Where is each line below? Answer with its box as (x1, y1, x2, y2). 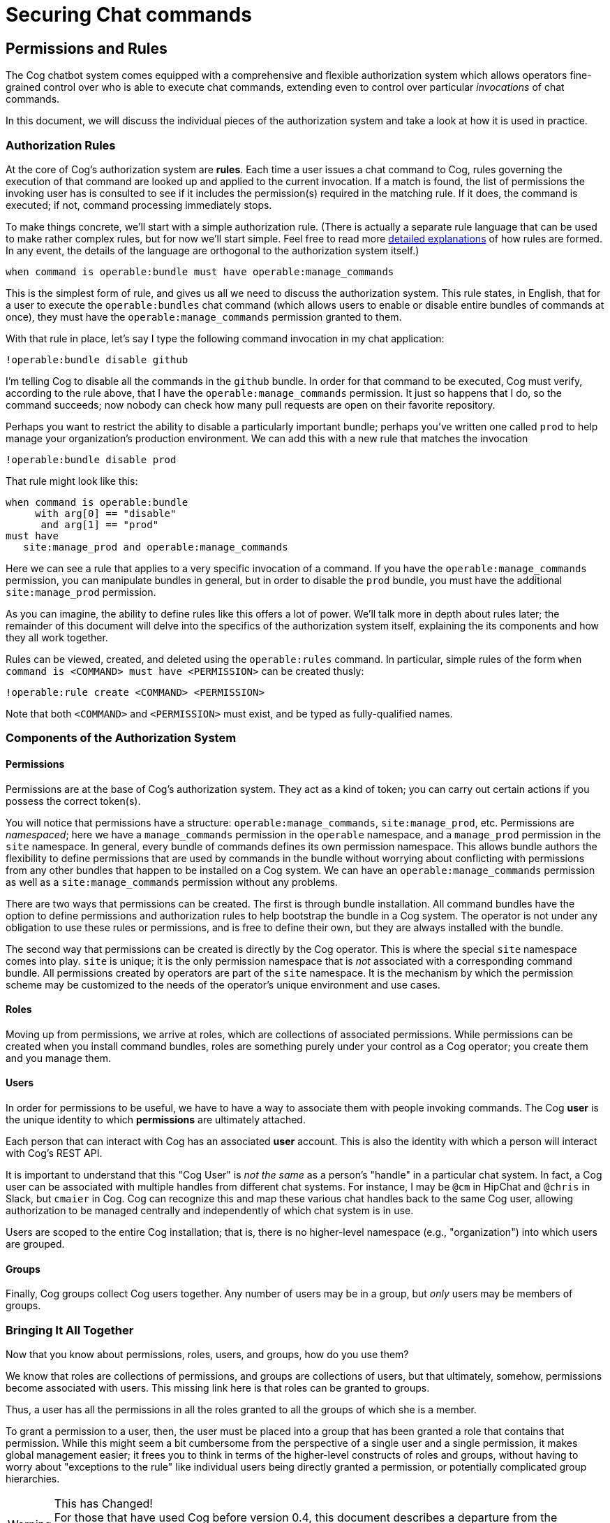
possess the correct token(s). (6, 794, 141, 807)
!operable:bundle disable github (6, 354, 188, 365)
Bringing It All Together (6, 1322, 134, 1337)
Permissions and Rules (6, 39, 168, 57)
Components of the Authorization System (6, 731, 237, 745)
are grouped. (6, 1237, 65, 1250)
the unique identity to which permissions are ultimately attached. (6, 1113, 306, 1125)
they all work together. (6, 631, 108, 643)
